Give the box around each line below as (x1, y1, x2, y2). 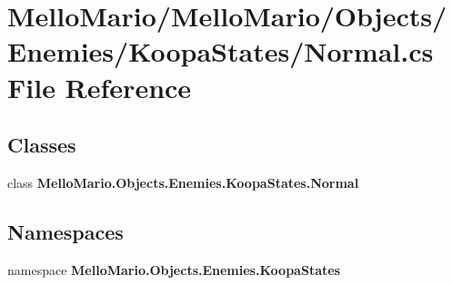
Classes (7, 131, 76, 159)
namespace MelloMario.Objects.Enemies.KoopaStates (7, 260, 340, 279)
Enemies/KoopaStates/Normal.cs (7, 33, 434, 70)
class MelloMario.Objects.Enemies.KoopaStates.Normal (7, 172, 359, 192)
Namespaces (7, 217, 124, 245)
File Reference (7, 68, 192, 105)
